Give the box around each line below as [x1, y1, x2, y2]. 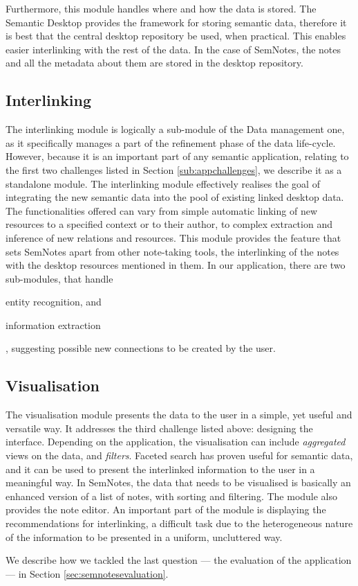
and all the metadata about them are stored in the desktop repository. [6, 55, 303, 70]
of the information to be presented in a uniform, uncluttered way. [6, 529, 283, 544]
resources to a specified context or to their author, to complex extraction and [6, 217, 332, 231]
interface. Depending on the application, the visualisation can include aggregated [6, 434, 346, 449]
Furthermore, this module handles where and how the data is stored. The [6, 1, 317, 15]
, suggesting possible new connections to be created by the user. [6, 341, 276, 355]
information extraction [6, 317, 101, 332]
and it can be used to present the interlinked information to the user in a [6, 461, 315, 476]
